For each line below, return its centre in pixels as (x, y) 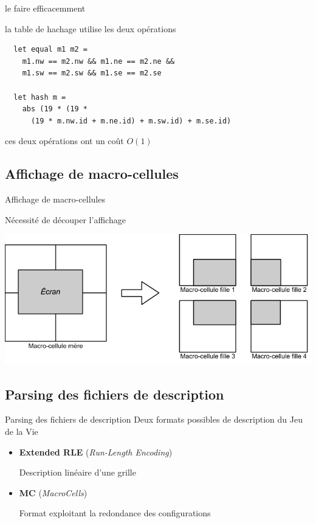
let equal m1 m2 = (51, 50)
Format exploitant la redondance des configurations (115, 513)
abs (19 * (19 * (55, 109)
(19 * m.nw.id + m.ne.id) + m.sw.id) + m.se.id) (131, 121)
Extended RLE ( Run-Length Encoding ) (96, 452)
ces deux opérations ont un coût (64, 141)
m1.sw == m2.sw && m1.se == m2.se (92, 73)
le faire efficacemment (45, 8)
